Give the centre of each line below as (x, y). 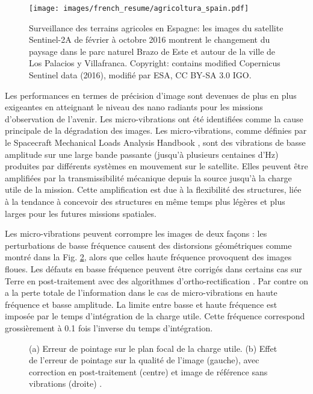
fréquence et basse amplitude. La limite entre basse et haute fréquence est (141, 304)
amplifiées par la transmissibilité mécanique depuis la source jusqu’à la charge (148, 177)
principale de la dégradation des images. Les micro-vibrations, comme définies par (156, 130)
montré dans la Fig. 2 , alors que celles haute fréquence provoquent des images (148, 257)
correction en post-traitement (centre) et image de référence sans (148, 371)
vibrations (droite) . (66, 383)
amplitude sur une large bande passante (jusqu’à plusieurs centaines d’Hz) (142, 154)
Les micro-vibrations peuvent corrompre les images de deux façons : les (136, 233)
